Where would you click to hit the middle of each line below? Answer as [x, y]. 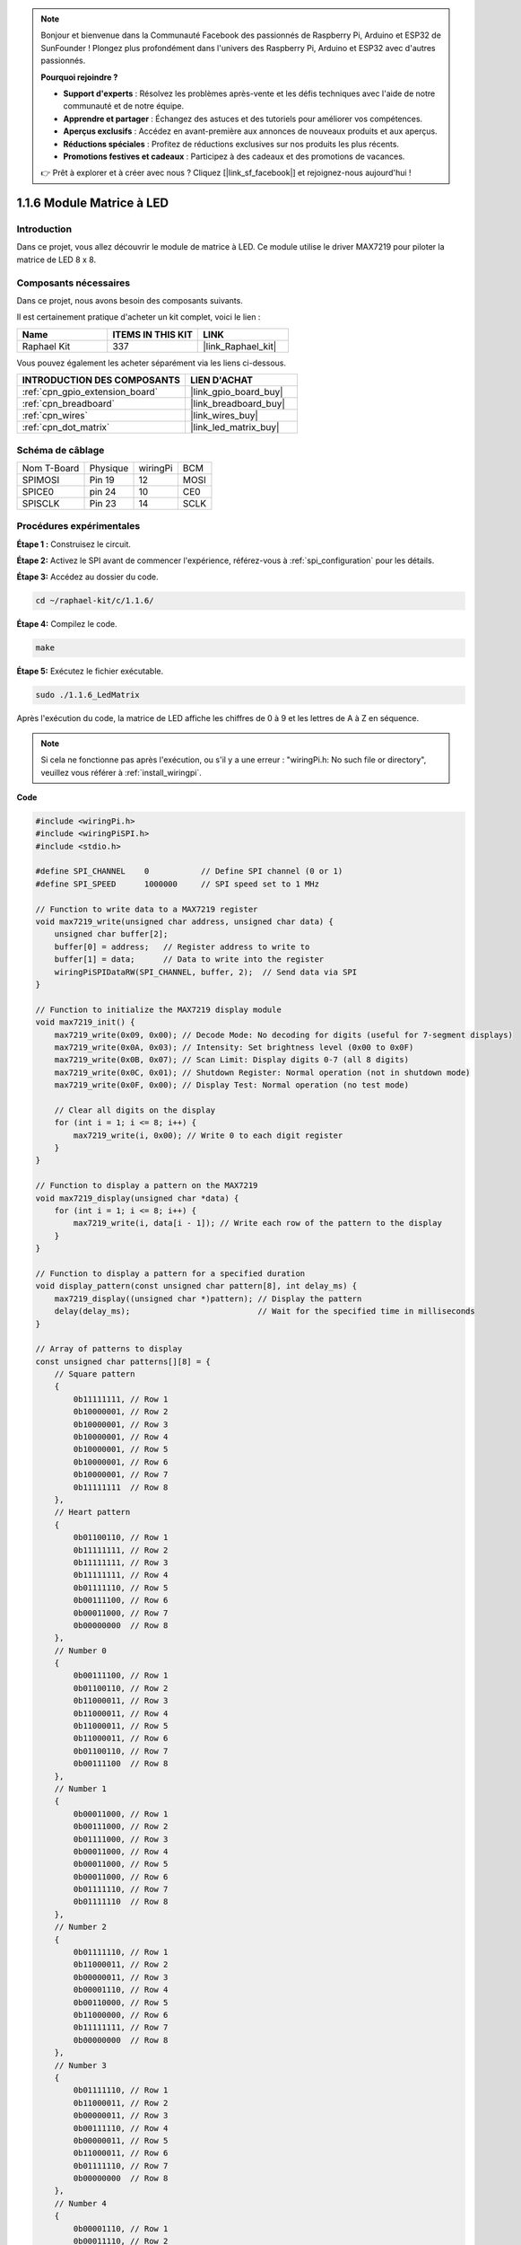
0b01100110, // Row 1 [121, 1537]
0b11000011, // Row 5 [121, 1726]
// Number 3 [81, 2065]
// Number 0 [81, 1651]
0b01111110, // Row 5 [121, 1588]
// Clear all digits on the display [135, 1110]
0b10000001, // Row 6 [121, 1462]
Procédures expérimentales [78, 526]
